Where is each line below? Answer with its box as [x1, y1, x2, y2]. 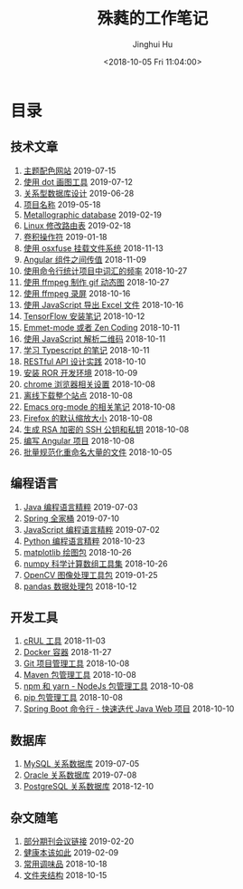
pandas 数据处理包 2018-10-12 [23, 581, 137, 592]
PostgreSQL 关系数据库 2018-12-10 [23, 781, 154, 792]
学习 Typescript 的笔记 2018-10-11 [23, 344, 150, 355]
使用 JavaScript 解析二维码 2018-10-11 [23, 333, 166, 344]
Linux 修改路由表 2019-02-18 [23, 219, 132, 231]
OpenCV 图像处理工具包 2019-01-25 [23, 569, 158, 580]
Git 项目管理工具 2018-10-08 [23, 658, 130, 669]
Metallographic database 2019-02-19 [23, 209, 162, 220]
